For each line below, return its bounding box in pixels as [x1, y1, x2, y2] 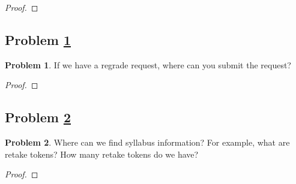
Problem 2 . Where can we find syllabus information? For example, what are [5, 136, 290, 149]
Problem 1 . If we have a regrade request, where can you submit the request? [5, 58, 291, 71]
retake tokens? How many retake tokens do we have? [5, 147, 199, 160]
